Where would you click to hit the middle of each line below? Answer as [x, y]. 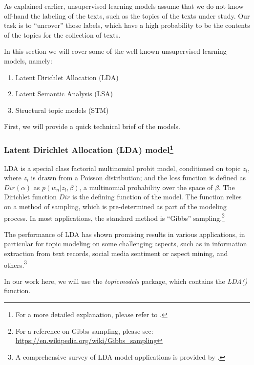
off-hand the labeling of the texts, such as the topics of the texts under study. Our [127, 15]
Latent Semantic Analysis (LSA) [64, 94]
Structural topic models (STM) [62, 110]
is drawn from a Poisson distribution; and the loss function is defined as [138, 178]
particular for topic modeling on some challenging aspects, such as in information [126, 244]
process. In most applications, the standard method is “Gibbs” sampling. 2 [114, 217]
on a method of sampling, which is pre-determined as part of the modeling [115, 206]
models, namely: [28, 60]
